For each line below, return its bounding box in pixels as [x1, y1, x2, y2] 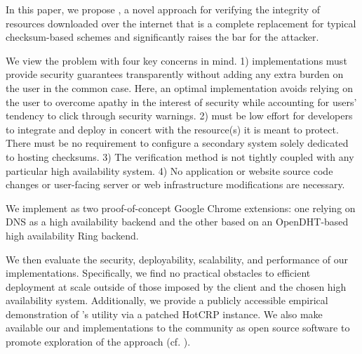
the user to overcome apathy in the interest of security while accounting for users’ [6, 94, 357, 109]
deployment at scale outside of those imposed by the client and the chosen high [6, 279, 347, 294]
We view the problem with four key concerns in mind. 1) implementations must [6, 53, 347, 67]
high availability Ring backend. [6, 228, 139, 242]
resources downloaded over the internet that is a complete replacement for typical [6, 15, 356, 30]
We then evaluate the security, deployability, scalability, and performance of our [6, 251, 349, 266]
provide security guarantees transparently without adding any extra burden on [6, 67, 344, 81]
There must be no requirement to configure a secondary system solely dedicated [6, 136, 349, 150]
